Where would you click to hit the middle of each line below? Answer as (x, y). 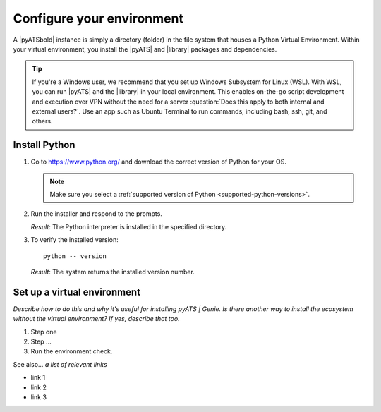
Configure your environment (98, 18)
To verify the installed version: (75, 240)
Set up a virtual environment (77, 292)
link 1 (38, 377)
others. (42, 121)
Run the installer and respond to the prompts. (96, 214)
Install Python (44, 145)
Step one (44, 332)
